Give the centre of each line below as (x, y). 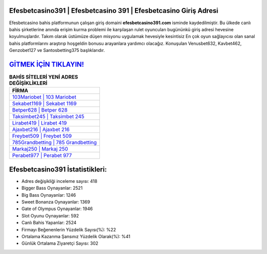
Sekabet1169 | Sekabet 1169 (44, 104)
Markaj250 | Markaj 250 (40, 149)
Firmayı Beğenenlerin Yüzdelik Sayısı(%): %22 (69, 229)
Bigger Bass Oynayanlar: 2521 (52, 188)
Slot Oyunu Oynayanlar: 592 (50, 215)
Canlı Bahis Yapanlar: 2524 (49, 223)
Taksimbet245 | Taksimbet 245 (48, 117)
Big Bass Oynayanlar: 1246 (49, 195)
